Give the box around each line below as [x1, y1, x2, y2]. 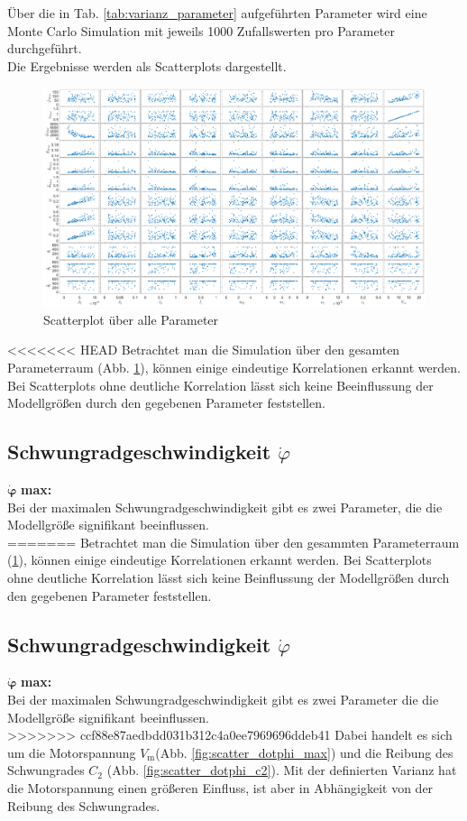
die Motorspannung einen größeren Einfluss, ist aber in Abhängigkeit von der [7, 778, 434, 797]
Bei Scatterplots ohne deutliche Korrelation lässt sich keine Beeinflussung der [7, 375, 434, 394]
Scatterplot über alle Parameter [43, 309, 219, 328]
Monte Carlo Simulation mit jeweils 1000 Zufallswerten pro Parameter [7, 21, 395, 40]
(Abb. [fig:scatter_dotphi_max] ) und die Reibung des [155, 743, 453, 761]
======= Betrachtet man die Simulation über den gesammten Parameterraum [7, 532, 460, 551]
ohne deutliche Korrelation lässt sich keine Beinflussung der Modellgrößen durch [7, 567, 450, 586]
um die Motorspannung [7, 743, 136, 761]
